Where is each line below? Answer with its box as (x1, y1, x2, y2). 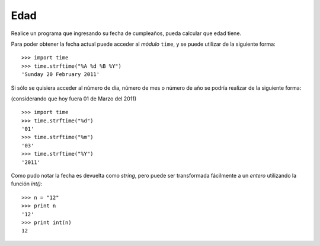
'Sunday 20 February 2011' (21, 71, 100, 78)
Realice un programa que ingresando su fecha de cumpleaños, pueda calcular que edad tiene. (11, 30, 242, 37)
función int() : (11, 180, 43, 187)
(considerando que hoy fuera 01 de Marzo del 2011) (11, 95, 136, 102)
